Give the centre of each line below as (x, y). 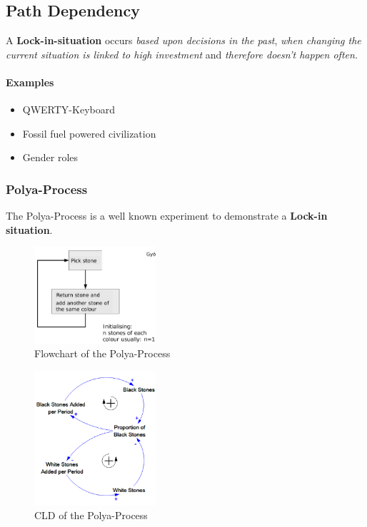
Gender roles (50, 157)
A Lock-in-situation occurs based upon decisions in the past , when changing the (183, 40)
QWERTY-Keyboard (69, 109)
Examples (30, 82)
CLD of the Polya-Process (91, 515)
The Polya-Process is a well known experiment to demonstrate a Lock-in (167, 216)
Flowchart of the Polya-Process (102, 353)
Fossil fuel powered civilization (89, 133)
